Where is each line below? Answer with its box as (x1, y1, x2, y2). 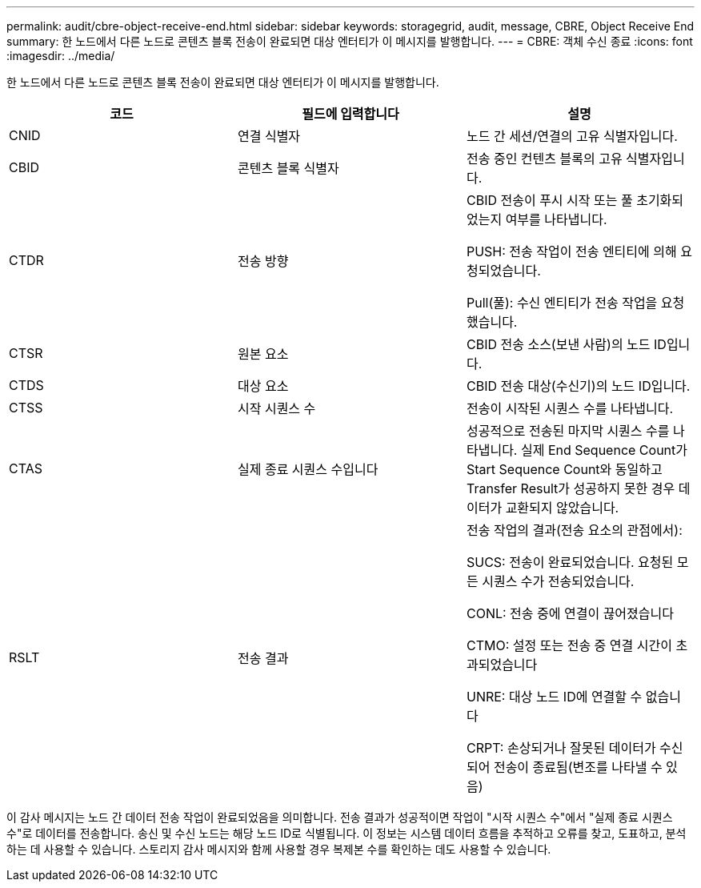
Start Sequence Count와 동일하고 (466, 461, 663, 477)
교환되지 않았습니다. (505, 500, 619, 516)
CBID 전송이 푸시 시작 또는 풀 (466, 192, 633, 208)
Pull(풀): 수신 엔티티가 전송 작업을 (466, 295, 658, 311)
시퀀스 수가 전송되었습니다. (482, 573, 635, 589)
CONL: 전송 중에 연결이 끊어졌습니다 (466, 605, 674, 621)
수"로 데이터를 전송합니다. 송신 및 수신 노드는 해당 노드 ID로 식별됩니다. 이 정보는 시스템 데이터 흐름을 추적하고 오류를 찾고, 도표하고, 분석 (6, 826, 687, 840)
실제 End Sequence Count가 (520, 442, 688, 458)
